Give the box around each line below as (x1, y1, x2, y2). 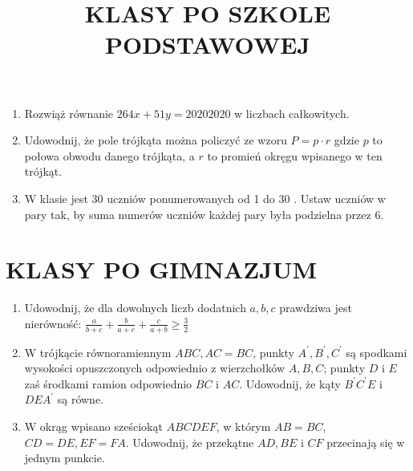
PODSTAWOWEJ (104, 28, 311, 61)
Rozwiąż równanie (24, 104, 114, 121)
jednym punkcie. (24, 449, 105, 466)
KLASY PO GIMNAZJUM (6, 253, 318, 286)
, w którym (216, 418, 271, 435)
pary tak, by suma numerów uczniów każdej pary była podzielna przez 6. (24, 205, 384, 222)
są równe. (57, 391, 103, 408)
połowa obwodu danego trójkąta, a (24, 147, 195, 164)
